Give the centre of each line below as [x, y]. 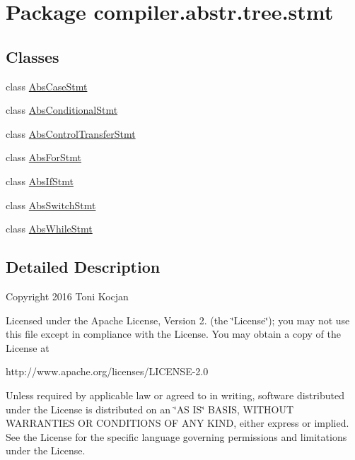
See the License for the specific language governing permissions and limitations [176, 436]
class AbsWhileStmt [49, 229]
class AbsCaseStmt [47, 86]
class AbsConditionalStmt [62, 110]
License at [28, 347]
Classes [33, 56]
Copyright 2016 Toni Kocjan [67, 296]
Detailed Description [83, 267]
